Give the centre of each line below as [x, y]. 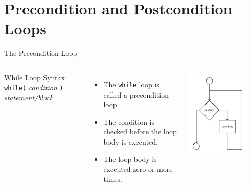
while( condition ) [34, 87]
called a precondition [136, 94]
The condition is [129, 121]
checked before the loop [140, 132]
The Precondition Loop [41, 53]
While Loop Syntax [35, 77]
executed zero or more [138, 169]
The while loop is [131, 84]
